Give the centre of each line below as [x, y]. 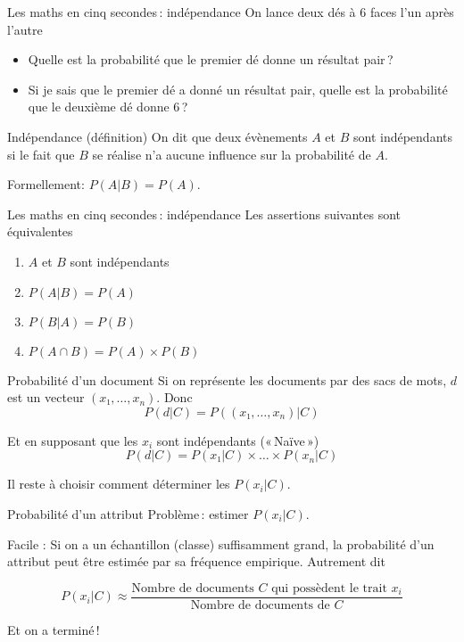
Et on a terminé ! [54, 629]
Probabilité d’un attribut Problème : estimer [128, 513]
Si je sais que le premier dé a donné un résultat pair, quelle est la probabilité [238, 89]
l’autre [25, 29]
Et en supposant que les [73, 440]
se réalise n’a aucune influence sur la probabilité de [232, 154]
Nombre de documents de [260, 605]
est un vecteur [46, 397]
